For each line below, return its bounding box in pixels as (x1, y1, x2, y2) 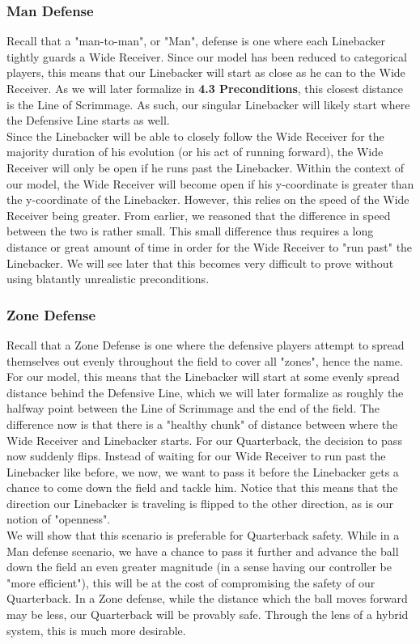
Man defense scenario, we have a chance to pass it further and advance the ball (6, 542, 399, 559)
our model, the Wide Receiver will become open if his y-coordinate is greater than (6, 175, 414, 192)
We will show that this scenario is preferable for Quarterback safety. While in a (6, 527, 400, 544)
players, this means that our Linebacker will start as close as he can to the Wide (6, 64, 405, 81)
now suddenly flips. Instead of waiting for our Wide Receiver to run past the (6, 447, 386, 464)
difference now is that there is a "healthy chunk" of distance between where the (6, 415, 398, 432)
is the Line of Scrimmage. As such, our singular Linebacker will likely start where (6, 95, 410, 112)
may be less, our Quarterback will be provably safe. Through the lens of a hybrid (6, 606, 409, 623)
